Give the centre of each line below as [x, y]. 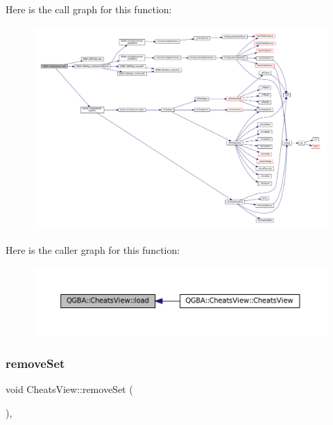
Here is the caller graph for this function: [93, 249]
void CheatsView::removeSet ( [69, 389]
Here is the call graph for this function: [89, 9]
